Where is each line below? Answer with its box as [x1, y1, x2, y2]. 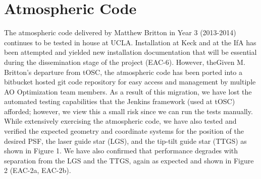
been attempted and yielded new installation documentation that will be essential [4, 47, 257, 57]
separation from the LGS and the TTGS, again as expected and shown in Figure [4, 155, 254, 165]
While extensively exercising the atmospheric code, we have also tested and [4, 116, 237, 126]
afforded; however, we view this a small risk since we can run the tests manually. [4, 106, 253, 116]
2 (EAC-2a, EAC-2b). [4, 165, 71, 175]
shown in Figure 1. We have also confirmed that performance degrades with [4, 145, 238, 156]
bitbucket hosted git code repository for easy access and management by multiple [4, 76, 256, 87]
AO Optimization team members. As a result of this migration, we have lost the [4, 86, 252, 97]
